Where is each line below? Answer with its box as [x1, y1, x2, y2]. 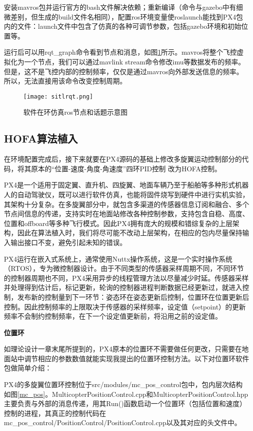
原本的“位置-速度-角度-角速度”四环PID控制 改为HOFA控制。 [31, 163, 221, 173]
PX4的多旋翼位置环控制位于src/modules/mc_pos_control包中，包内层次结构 [4, 379, 243, 390]
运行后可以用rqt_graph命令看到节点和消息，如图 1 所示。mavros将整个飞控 [4, 47, 237, 57]
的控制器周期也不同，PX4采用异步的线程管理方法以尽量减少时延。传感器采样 [4, 272, 249, 283]
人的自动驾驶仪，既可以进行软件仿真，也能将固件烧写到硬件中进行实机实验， [4, 189, 249, 199]
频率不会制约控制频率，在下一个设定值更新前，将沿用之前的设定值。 [4, 311, 222, 321]
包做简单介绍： [4, 363, 52, 373]
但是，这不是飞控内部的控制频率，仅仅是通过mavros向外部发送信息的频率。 [4, 66, 243, 76]
